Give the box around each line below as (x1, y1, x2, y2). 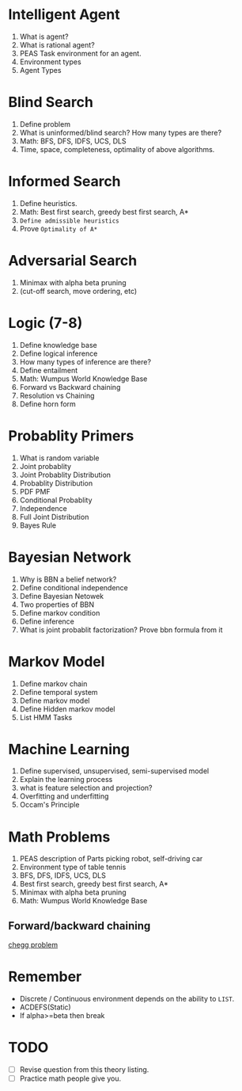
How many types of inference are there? (19, 357, 152, 366)
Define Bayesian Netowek (19, 591, 104, 601)
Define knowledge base (19, 340, 97, 349)
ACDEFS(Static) (19, 1002, 71, 1012)
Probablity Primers (8, 426, 134, 444)
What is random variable (19, 453, 100, 463)
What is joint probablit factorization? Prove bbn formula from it (19, 624, 223, 635)
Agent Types (19, 65, 62, 74)
